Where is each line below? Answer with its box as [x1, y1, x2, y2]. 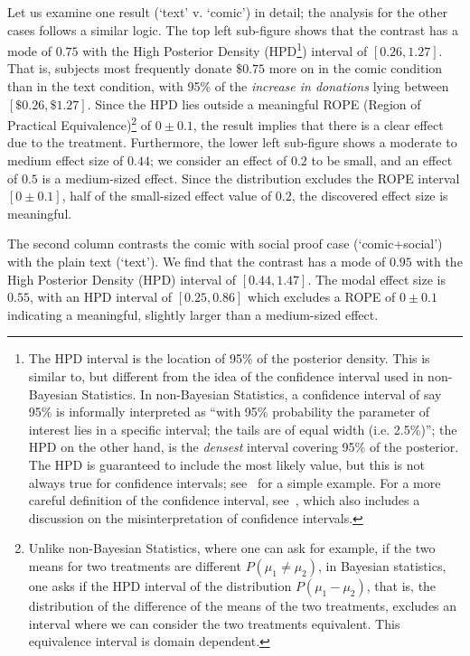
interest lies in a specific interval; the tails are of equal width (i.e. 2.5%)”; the [28, 419, 457, 438]
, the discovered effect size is [291, 186, 448, 205]
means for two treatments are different [28, 556, 241, 575]
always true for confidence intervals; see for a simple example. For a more [28, 473, 441, 492]
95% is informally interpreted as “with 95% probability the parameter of [28, 402, 430, 421]
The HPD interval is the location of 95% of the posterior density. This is [28, 349, 430, 368]
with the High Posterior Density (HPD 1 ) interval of [82, 39, 368, 60]
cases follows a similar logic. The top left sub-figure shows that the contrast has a [7, 20, 458, 39]
